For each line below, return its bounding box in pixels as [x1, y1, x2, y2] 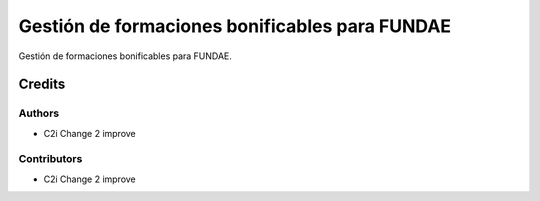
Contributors [18, 152, 83, 166]
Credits [18, 76, 66, 93]
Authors [18, 106, 60, 120]
